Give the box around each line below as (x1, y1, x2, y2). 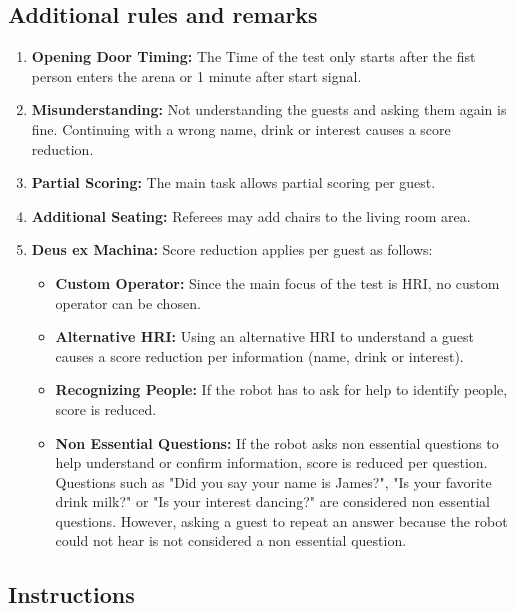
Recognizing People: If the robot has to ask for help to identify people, (55, 379, 508, 400)
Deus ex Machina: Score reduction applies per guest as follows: (31, 239, 433, 260)
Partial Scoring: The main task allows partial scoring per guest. (31, 172, 436, 193)
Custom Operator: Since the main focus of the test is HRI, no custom (55, 272, 500, 293)
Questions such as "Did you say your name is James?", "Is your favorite (55, 471, 492, 492)
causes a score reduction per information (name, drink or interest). (55, 345, 464, 366)
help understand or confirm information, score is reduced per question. (55, 452, 488, 473)
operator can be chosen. (55, 292, 201, 313)
